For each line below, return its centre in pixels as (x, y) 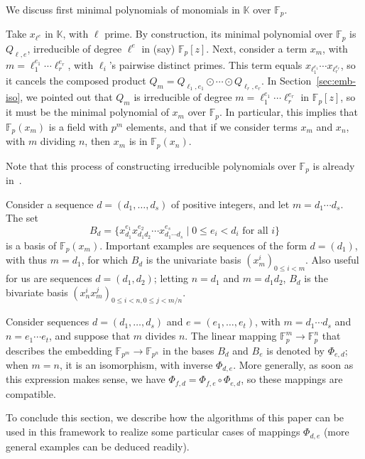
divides (160, 336)
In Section (289, 81)
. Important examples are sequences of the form (203, 245)
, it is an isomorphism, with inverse (136, 364)
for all (255, 231)
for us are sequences (49, 278)
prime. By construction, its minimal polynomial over (219, 34)
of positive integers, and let (230, 204)
